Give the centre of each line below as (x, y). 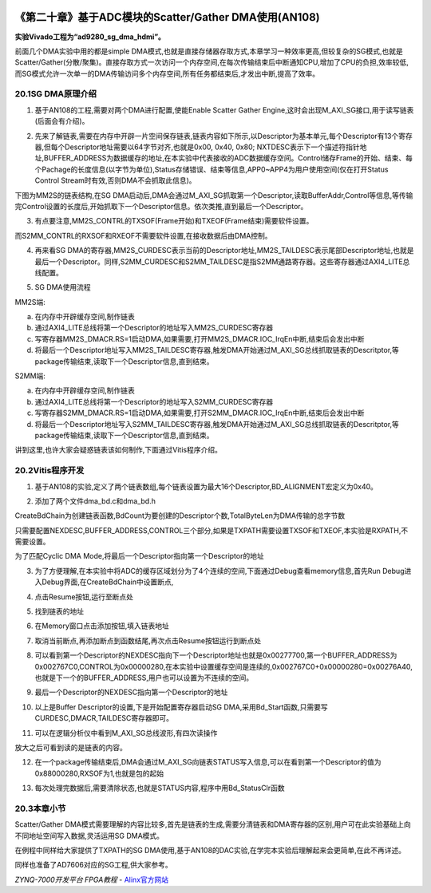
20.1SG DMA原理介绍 (56, 94)
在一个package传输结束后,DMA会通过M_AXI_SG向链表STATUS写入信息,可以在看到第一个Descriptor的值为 (208, 762)
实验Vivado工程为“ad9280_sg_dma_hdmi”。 (90, 37)
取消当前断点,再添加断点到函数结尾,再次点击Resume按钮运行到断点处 (148, 640)
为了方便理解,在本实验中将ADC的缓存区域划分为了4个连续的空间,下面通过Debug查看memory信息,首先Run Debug (219, 571)
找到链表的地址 (59, 611)
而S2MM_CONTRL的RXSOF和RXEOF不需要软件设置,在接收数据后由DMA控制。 (143, 235)
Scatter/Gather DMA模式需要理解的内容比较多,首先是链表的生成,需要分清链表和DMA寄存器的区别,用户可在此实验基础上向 (213, 824)
